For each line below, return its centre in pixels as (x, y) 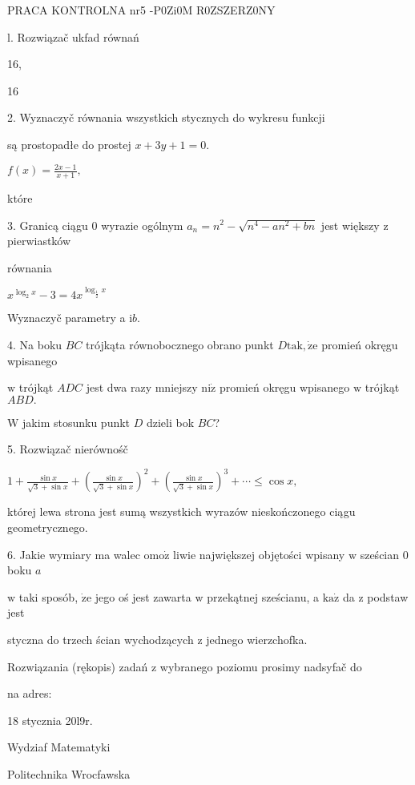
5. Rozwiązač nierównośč (68, 449)
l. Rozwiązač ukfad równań (73, 36)
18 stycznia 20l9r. (50, 720)
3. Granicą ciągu (48, 225)
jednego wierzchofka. (257, 639)
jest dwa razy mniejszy (142, 387)
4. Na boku (35, 344)
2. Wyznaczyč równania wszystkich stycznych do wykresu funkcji (166, 117)
